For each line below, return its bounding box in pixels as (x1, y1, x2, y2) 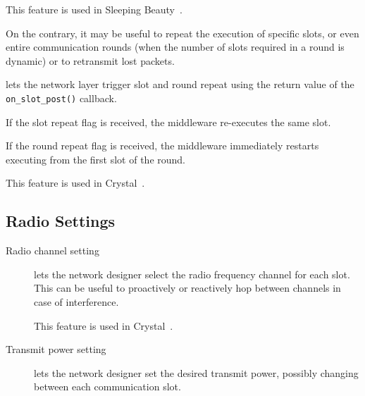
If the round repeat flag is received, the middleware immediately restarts (6, 138, 319, 153)
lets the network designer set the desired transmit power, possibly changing (34, 365, 359, 380)
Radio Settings (6, 210, 116, 232)
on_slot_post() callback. (6, 90, 117, 105)
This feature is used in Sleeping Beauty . (6, 2, 182, 16)
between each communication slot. (34, 379, 181, 394)
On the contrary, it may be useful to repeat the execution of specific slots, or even (6, 25, 359, 40)
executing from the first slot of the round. (6, 151, 186, 166)
